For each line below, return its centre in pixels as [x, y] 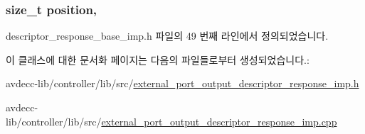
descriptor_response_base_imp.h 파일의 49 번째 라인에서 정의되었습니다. [167, 36]
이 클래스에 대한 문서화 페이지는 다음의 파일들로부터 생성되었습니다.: [158, 59]
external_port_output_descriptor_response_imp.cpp [219, 121]
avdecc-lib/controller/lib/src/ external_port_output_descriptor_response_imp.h [182, 83]
